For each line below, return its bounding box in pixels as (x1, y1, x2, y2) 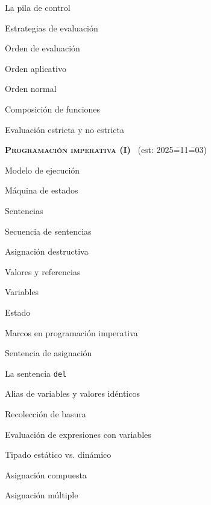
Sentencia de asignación (5, 347, 92, 359)
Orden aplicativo (5, 62, 66, 74)
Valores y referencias (5, 265, 81, 278)
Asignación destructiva (5, 245, 89, 258)
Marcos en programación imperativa (5, 326, 138, 339)
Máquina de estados (5, 184, 78, 197)
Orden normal (5, 82, 57, 95)
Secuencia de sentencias (5, 224, 92, 237)
